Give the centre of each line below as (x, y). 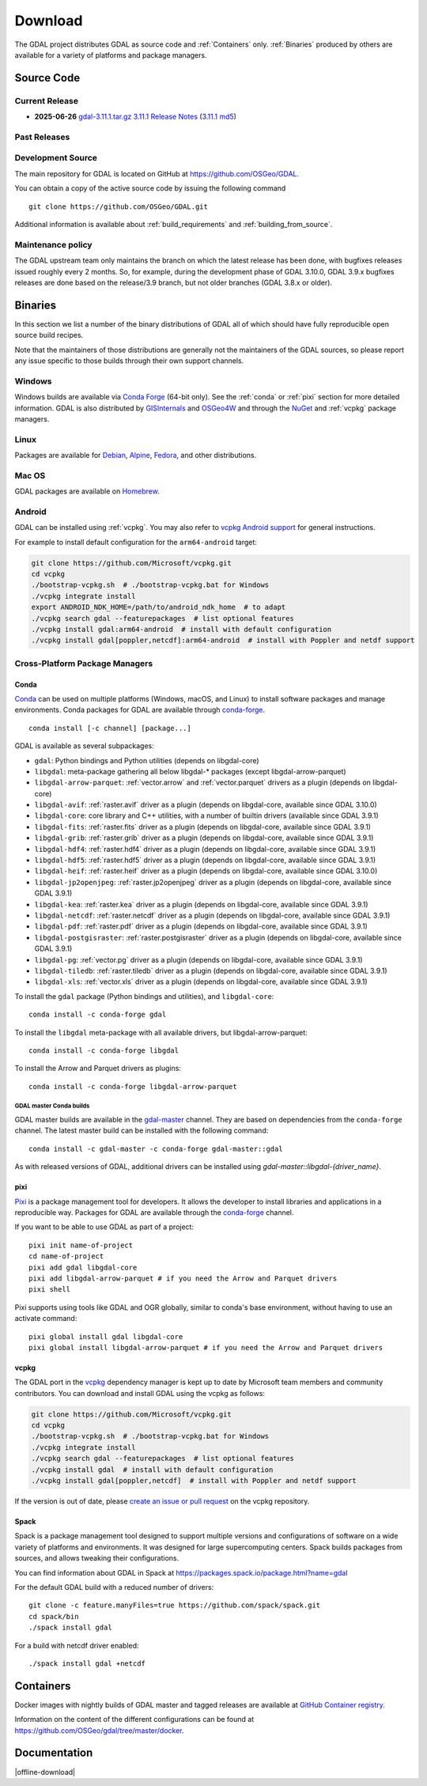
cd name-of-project (66, 1256)
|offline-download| (45, 1772)
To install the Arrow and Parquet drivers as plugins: (98, 1069)
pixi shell (50, 1290)
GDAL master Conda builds (52, 1106)
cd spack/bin (54, 1616)
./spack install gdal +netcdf (87, 1663)
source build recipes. (49, 335)
